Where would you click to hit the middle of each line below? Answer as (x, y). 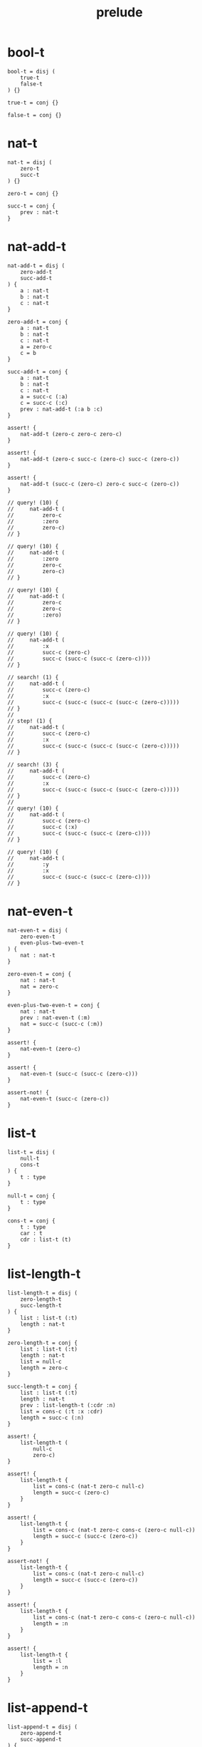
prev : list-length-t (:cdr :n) (68, 1405)
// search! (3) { (33, 764)
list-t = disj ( (31, 1152)
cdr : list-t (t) (46, 1240)
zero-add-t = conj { (38, 321)
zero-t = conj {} (33, 193)
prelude (119, 12)
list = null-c (41, 1361)
